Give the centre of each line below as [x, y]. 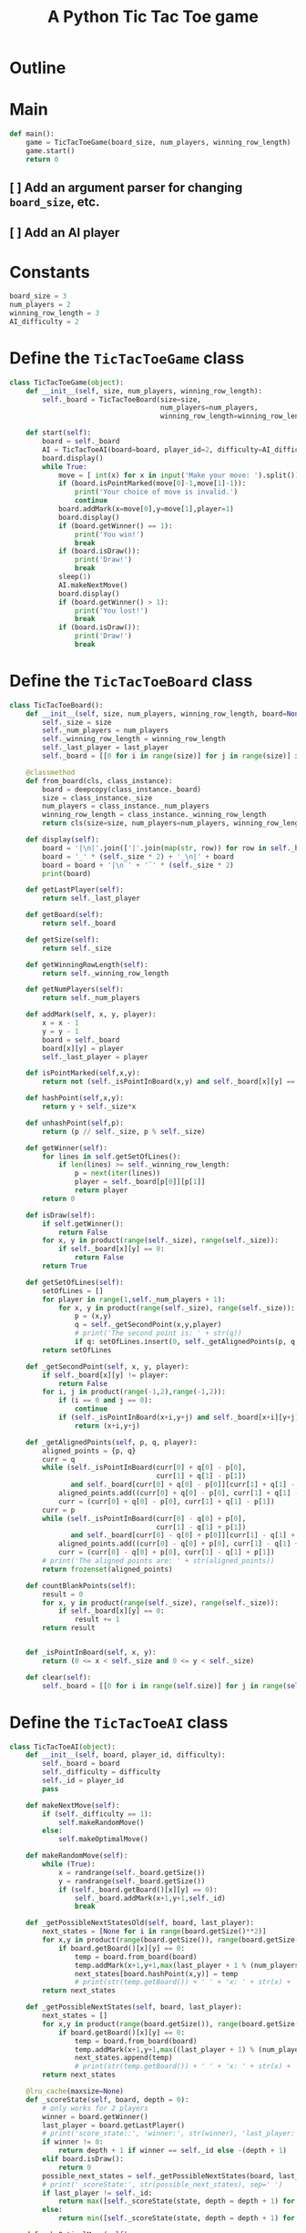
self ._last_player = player [95, 1057]
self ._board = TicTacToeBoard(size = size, [122, 399]
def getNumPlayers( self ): [75, 990]
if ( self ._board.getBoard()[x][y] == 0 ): [138, 1890]
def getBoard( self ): [65, 915]
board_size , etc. [55, 202]
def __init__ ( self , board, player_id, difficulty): [126, 1755]
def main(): [32, 134]
